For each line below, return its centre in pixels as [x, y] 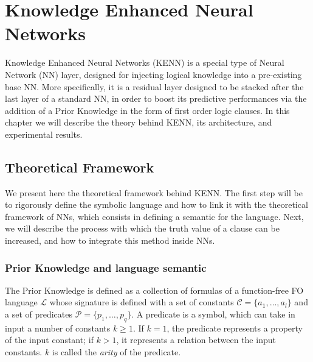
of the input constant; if [49, 340]
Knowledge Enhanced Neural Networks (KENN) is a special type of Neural [145, 62]
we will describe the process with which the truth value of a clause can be [142, 228]
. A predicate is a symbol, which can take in [213, 314]
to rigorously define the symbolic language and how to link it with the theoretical [156, 204]
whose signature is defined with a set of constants [142, 302]
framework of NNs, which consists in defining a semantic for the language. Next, [154, 216]
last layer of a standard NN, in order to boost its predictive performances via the [156, 98]
